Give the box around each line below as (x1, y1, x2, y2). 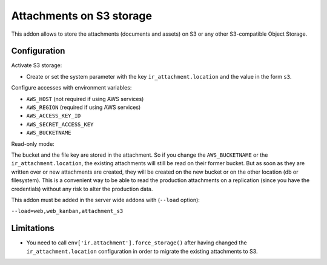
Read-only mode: (11, 140, 54, 148)
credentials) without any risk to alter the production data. (11, 185, 153, 192)
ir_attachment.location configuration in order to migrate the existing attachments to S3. (26, 247, 258, 255)
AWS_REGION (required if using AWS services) (26, 103, 141, 111)
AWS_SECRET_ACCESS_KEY (26, 121, 94, 128)
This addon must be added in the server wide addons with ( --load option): (11, 196, 200, 203)
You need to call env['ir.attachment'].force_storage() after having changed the (26, 239, 248, 246)
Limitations (11, 223, 54, 234)
